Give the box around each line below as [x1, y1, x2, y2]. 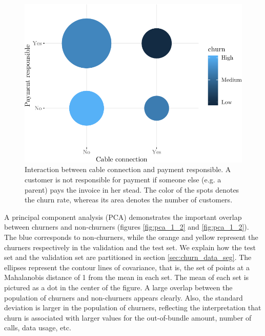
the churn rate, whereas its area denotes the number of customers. [25, 194, 233, 205]
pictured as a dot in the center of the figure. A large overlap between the [4, 282, 233, 292]
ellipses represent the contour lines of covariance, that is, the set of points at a [4, 262, 250, 272]
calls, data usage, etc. [4, 322, 71, 333]
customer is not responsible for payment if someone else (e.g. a [25, 174, 221, 185]
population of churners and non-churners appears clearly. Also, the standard [4, 292, 243, 303]
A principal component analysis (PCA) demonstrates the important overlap [4, 211, 242, 222]
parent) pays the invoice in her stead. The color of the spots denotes [25, 184, 239, 195]
